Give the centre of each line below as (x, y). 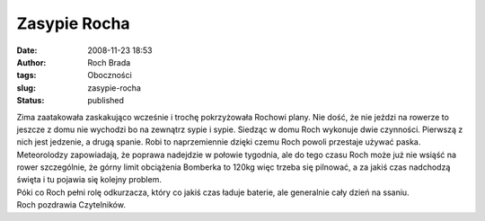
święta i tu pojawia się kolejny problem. (89, 180)
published (106, 101)
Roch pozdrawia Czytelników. (71, 205)
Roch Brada (109, 62)
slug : (26, 88)
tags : (26, 75)
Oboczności (110, 75)
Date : (27, 50)
